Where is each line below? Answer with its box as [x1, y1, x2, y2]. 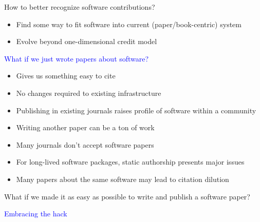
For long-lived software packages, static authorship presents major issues [16, 156, 245, 167]
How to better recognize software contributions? [4, 2, 155, 12]
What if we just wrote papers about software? [4, 53, 149, 64]
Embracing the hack [4, 208, 67, 219]
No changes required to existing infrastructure [16, 87, 161, 98]
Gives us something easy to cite [16, 70, 116, 81]
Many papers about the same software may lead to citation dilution [16, 173, 229, 184]
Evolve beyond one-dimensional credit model [16, 36, 157, 47]
